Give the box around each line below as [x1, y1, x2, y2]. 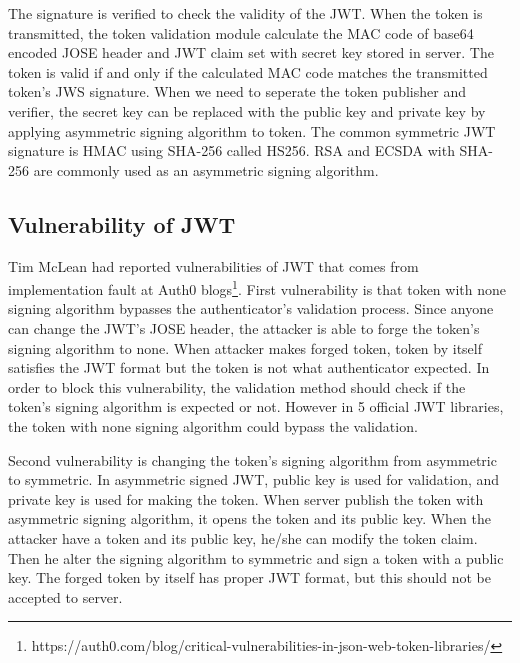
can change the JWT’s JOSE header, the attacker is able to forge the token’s [8, 317, 480, 338]
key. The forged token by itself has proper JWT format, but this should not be [8, 567, 491, 588]
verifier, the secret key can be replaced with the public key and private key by [8, 100, 486, 121]
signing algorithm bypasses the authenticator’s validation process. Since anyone [8, 298, 494, 319]
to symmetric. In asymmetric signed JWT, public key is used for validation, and [8, 469, 500, 490]
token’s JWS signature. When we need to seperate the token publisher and [8, 81, 466, 102]
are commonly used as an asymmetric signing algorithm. [33, 159, 379, 180]
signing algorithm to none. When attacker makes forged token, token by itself [8, 337, 483, 358]
